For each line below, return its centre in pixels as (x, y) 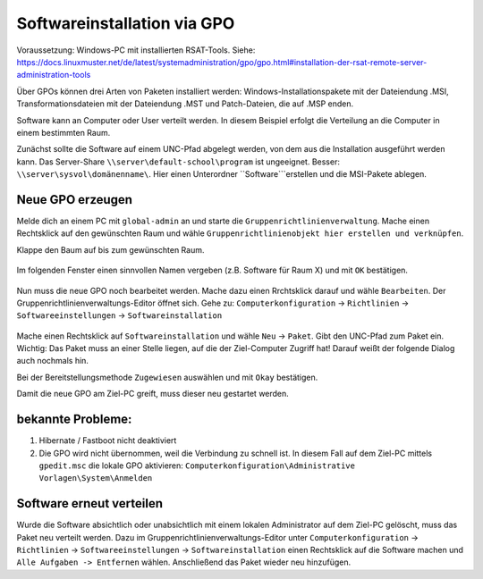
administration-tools (54, 75)
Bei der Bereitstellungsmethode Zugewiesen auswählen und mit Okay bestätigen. (167, 377)
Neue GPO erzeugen (75, 200)
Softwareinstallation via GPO (126, 23)
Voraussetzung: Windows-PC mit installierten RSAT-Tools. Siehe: (136, 50)
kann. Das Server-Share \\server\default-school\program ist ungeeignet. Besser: (178, 162)
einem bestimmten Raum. (64, 132)
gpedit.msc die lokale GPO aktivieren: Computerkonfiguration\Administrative (197, 466)
